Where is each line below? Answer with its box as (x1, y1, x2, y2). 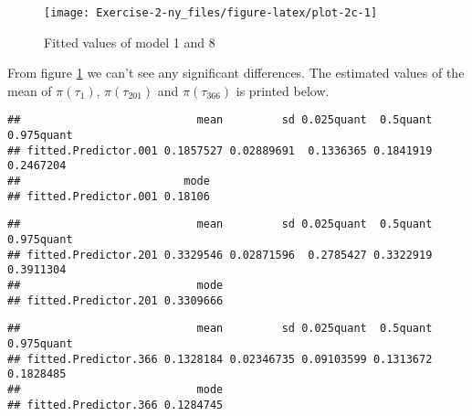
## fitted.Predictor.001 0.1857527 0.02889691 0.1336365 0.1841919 (7, 144, 433, 157)
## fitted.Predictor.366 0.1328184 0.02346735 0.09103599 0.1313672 (7, 352, 433, 366)
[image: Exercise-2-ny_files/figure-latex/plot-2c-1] (44, 6, 378, 19)
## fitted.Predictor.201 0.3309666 (7, 293, 224, 307)
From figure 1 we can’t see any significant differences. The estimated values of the (7, 63, 465, 82)
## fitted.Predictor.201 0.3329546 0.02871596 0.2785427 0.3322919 (7, 248, 433, 261)
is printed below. (236, 80, 330, 100)
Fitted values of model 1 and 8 (44, 32, 215, 51)
